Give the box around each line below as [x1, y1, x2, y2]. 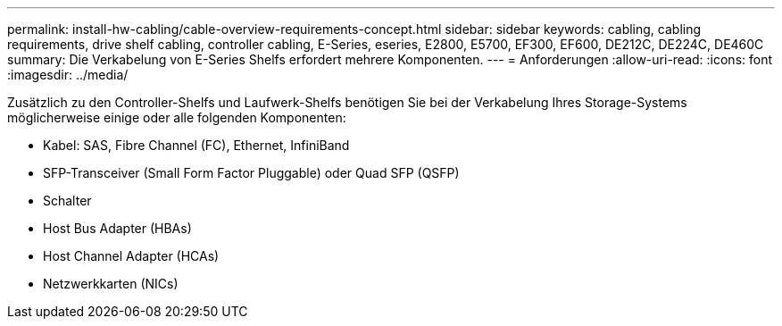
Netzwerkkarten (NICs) [43, 276, 179, 291]
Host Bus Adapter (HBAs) [43, 221, 192, 236]
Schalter [43, 193, 92, 208]
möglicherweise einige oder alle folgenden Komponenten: [7, 110, 346, 125]
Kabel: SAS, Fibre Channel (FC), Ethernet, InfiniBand [43, 138, 350, 153]
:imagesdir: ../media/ [7, 67, 129, 82]
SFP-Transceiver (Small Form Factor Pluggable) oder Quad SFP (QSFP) [43, 165, 460, 180]
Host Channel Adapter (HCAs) [43, 248, 220, 263]
